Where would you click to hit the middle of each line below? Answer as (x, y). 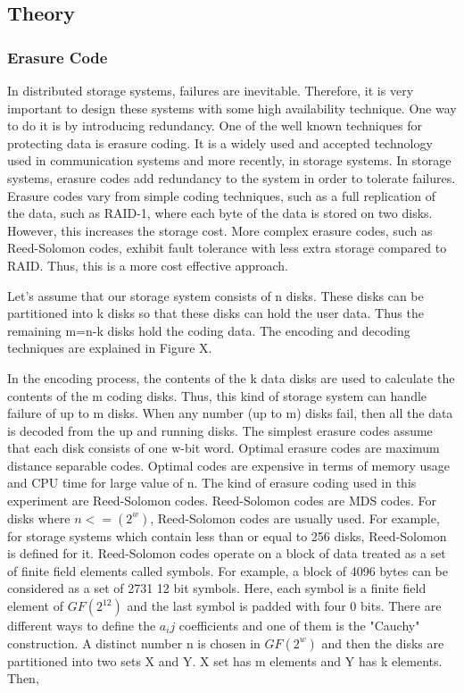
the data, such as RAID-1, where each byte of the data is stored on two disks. (220, 213)
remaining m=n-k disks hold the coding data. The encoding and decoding (209, 330)
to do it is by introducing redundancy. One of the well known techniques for (215, 125)
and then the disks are (383, 643)
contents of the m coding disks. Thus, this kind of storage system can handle (217, 395)
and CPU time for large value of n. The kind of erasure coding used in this (212, 483)
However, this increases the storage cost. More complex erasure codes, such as (220, 230)
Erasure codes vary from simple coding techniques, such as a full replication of (221, 195)
